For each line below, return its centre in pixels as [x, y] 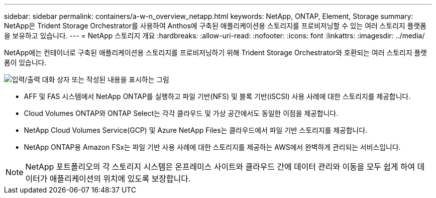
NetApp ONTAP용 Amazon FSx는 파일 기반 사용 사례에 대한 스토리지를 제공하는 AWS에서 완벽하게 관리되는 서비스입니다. [212, 147]
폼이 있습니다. [25, 62]
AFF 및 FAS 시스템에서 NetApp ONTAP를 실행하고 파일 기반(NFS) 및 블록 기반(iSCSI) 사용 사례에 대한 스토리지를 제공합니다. [217, 96]
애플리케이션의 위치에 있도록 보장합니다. [120, 179]
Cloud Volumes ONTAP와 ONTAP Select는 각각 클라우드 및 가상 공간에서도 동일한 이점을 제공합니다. [181, 113]
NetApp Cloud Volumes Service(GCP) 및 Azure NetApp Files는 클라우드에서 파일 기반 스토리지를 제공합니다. [196, 130]
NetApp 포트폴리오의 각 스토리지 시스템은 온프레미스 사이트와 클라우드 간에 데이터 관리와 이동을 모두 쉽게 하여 [220, 167]
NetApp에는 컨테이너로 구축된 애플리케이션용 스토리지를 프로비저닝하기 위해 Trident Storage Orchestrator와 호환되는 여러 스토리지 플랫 [216, 52]
